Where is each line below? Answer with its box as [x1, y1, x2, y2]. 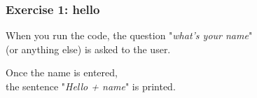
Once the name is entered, [6, 65, 118, 80]
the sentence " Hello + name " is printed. [6, 79, 176, 93]
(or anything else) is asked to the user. [6, 41, 171, 56]
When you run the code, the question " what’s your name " [6, 28, 253, 43]
